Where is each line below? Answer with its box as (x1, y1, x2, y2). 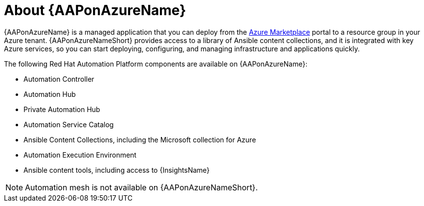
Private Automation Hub (23, 105, 100, 114)
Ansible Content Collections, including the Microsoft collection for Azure (23, 135, 256, 144)
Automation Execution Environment (23, 150, 136, 159)
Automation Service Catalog (23, 120, 114, 129)
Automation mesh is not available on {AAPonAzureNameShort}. (25, 182, 258, 192)
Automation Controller (23, 74, 94, 83)
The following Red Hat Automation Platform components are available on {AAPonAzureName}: (4, 59, 308, 68)
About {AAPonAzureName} (4, 2, 186, 19)
